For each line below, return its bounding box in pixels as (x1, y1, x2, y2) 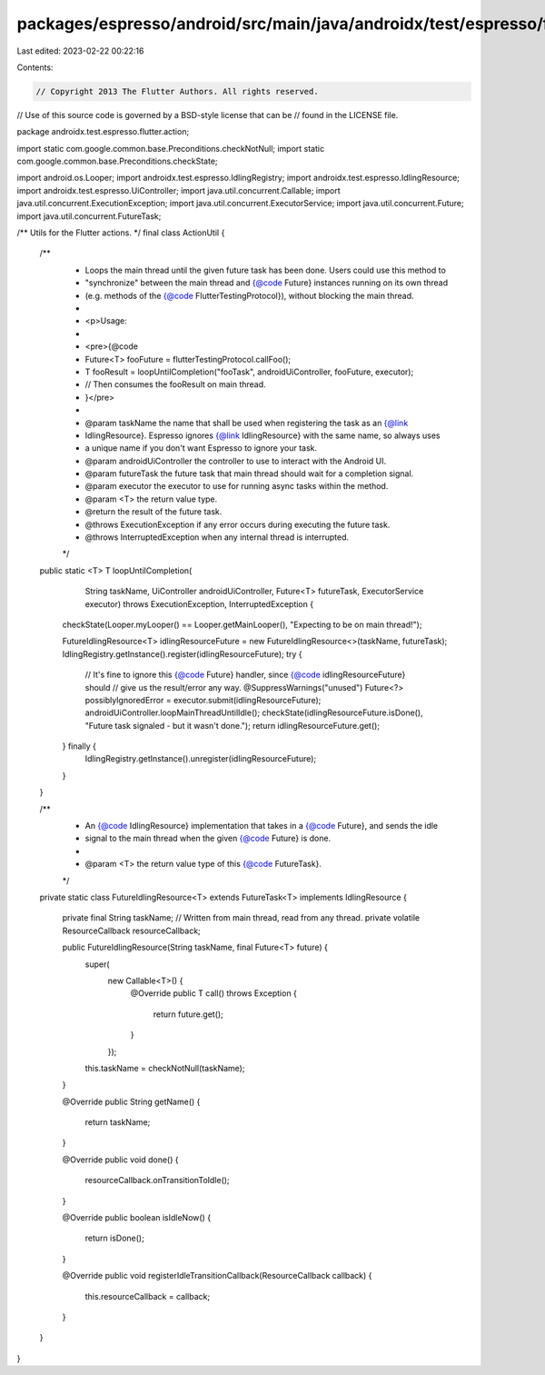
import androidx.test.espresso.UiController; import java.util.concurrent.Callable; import (16, 184, 341, 195)
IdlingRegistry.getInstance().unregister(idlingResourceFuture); (84, 753, 317, 764)
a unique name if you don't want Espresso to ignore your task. (84, 443, 318, 453)
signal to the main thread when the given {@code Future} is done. (84, 832, 332, 844)
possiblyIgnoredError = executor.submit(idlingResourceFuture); (84, 694, 322, 705)
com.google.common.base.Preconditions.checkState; (16, 155, 218, 167)
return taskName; (84, 1117, 151, 1128)
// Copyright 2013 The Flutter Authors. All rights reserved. (35, 86, 319, 96)
